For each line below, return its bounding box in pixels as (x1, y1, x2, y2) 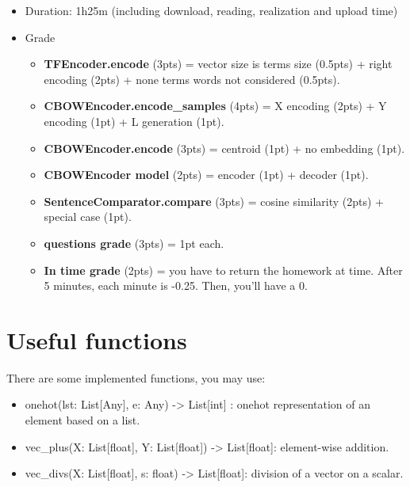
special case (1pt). (44, 208, 132, 225)
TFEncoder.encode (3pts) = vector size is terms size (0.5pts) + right (44, 55, 393, 72)
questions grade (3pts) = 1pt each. (44, 234, 224, 251)
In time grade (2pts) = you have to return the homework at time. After (44, 261, 403, 278)
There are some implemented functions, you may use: (6, 369, 266, 386)
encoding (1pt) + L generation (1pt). (44, 112, 224, 129)
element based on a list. (25, 412, 140, 428)
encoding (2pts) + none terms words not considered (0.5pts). (44, 70, 340, 87)
